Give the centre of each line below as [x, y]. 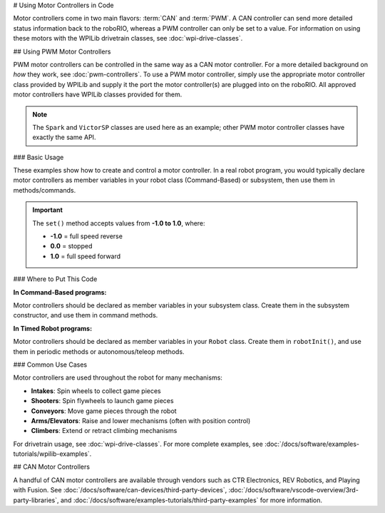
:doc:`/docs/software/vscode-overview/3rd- [294, 490]
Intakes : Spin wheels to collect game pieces [96, 391]
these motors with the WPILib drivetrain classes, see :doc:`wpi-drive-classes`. [128, 39]
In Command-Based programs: [60, 292]
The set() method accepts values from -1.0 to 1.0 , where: [119, 223]
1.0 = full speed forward [86, 256]
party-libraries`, [36, 500]
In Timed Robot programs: [53, 328]
